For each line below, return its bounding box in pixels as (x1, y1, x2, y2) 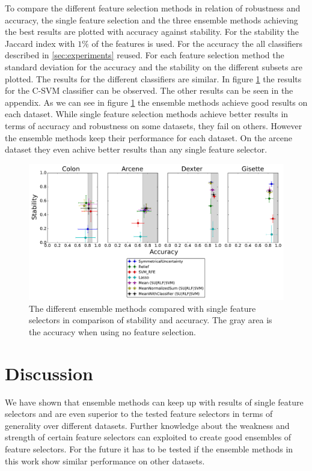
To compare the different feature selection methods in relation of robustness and (5, 2, 301, 14)
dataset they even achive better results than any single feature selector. (5, 143, 268, 156)
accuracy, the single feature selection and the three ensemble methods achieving (5, 13, 298, 26)
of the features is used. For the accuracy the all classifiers (91, 37, 302, 49)
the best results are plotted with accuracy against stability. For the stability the (5, 25, 299, 38)
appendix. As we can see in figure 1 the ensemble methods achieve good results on (5, 96, 308, 108)
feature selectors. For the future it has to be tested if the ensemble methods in (5, 443, 293, 455)
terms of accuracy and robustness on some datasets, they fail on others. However (5, 119, 302, 132)
